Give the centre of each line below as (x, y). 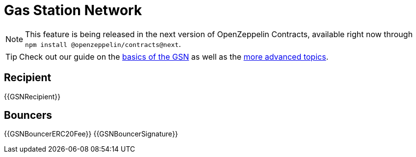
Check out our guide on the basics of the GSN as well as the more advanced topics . (174, 56)
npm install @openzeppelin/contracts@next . (103, 44)
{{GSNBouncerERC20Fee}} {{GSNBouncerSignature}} (91, 134)
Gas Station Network (73, 10)
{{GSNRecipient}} (32, 96)
